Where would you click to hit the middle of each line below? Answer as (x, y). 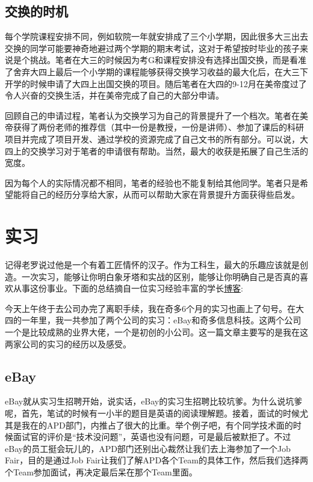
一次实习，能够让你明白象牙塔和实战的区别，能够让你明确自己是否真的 (160, 276)
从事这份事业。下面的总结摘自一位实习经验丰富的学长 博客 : (128, 288)
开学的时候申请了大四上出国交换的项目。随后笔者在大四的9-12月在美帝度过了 (156, 83)
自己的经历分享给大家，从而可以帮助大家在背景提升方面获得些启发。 (165, 194)
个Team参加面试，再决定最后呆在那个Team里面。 (101, 471)
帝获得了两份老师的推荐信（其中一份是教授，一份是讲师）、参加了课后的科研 (154, 127)
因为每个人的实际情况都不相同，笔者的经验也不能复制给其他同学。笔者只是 (152, 182)
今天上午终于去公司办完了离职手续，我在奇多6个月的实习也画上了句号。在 (150, 308)
